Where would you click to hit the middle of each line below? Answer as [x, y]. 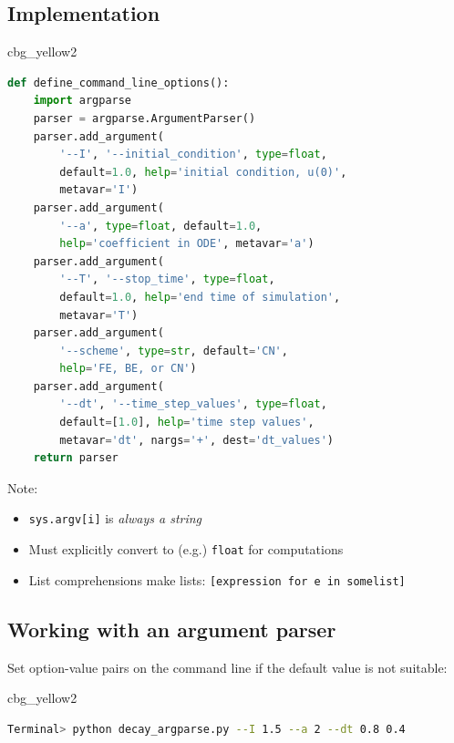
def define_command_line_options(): [119, 83]
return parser [76, 458]
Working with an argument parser [172, 629]
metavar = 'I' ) [99, 190]
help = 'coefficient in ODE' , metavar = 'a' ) [187, 244]
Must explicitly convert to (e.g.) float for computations [186, 549]
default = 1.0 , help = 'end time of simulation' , [200, 297]
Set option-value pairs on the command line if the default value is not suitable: [227, 667]
